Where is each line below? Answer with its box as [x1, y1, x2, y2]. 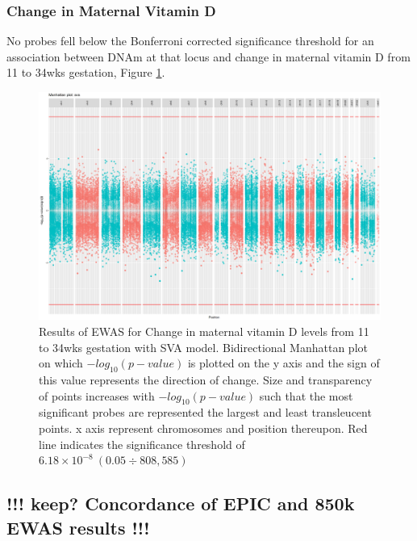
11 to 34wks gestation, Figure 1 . [6, 64, 165, 81]
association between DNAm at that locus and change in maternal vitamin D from [6, 48, 411, 65]
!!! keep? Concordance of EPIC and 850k [6, 491, 355, 516]
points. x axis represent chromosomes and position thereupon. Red [39, 419, 368, 436]
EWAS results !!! [6, 514, 150, 539]
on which [39, 354, 83, 371]
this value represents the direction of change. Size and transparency [39, 371, 373, 388]
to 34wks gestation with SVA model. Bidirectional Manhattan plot [39, 338, 368, 355]
